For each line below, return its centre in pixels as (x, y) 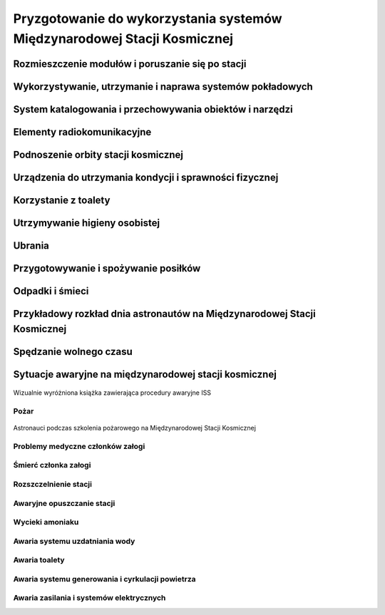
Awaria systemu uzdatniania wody (74, 541)
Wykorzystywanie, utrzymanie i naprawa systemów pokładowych (163, 87)
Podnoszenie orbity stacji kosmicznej (98, 154)
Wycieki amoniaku (46, 522)
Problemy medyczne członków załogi (79, 446)
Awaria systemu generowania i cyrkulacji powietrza (104, 579)
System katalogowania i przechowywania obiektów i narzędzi (153, 109)
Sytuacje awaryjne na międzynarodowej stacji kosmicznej (145, 374)
